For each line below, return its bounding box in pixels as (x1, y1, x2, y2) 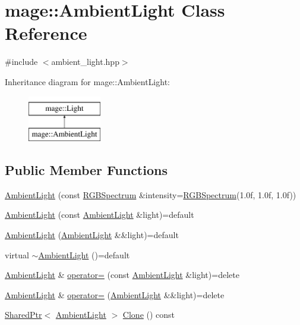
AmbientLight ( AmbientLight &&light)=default (5, 229, 179, 241)
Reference (5, 21, 87, 45)
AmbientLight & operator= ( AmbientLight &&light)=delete (5, 288, 225, 301)
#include (5, 55, 38, 68)
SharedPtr (5, 308, 42, 321)
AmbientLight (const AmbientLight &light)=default (5, 208, 194, 221)
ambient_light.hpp (51, 55, 119, 68)
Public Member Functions (5, 161, 168, 179)
